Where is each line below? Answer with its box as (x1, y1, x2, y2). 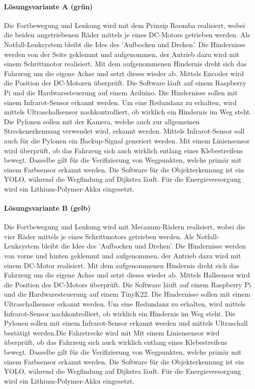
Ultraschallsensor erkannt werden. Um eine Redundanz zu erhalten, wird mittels (4, 299, 246, 309)
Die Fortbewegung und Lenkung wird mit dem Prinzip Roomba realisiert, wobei (4, 20, 245, 30)
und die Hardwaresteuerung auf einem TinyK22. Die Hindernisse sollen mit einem (4, 289, 251, 299)
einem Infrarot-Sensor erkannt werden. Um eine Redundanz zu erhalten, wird (4, 97, 237, 107)
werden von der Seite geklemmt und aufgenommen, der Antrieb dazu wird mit (4, 49, 240, 59)
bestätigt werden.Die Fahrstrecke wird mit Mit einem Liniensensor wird (4, 327, 220, 337)
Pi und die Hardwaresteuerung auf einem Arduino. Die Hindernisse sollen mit (4, 87, 238, 97)
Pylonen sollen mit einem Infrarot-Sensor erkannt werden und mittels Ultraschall (4, 318, 248, 328)
